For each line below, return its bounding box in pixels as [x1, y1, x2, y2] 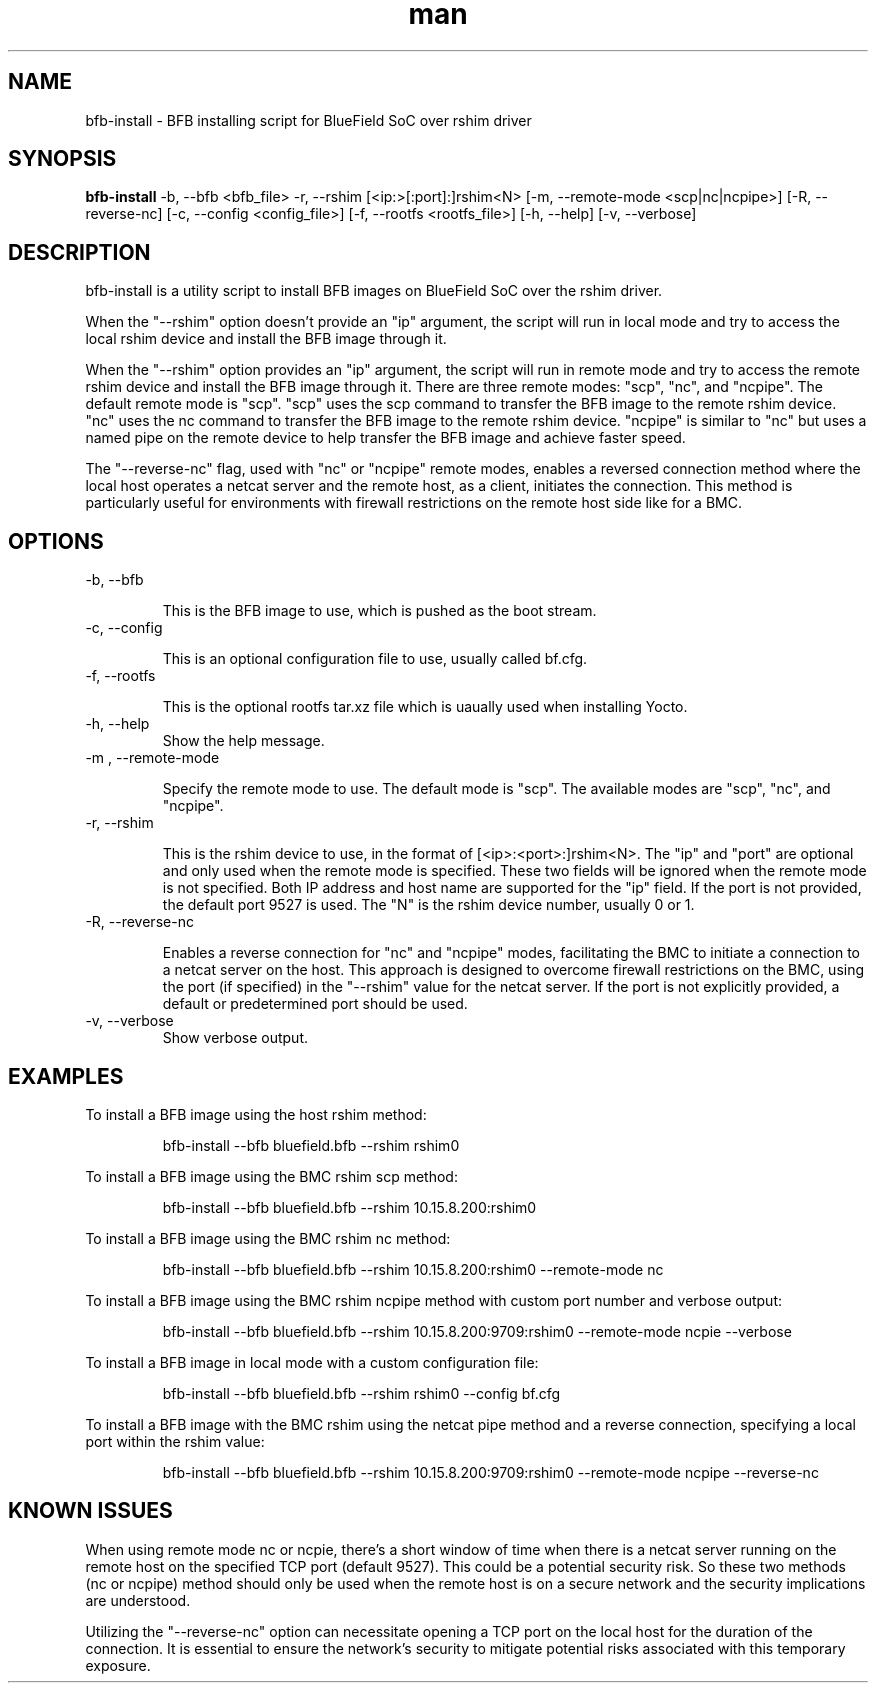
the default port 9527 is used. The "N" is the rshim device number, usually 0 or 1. [162, 896, 695, 914]
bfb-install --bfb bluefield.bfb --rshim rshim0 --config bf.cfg [162, 1384, 561, 1402]
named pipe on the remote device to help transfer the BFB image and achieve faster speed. [85, 429, 686, 447]
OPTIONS [8, 528, 104, 554]
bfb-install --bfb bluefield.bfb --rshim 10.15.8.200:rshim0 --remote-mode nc [162, 1260, 664, 1278]
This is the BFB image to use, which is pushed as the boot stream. [162, 602, 597, 620]
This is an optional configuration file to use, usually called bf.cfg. [162, 650, 588, 668]
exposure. [85, 1656, 151, 1674]
